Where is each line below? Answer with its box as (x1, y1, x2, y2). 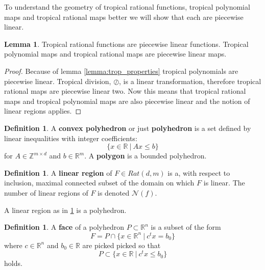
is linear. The (203, 177, 245, 188)
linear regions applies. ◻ (4, 105, 82, 116)
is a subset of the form (151, 222, 221, 232)
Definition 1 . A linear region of (4, 167, 112, 178)
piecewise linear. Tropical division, (4, 75, 111, 86)
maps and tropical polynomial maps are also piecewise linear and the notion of (4, 95, 250, 106)
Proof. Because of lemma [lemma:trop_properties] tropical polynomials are (4, 65, 238, 76)
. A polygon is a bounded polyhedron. (84, 150, 207, 161)
